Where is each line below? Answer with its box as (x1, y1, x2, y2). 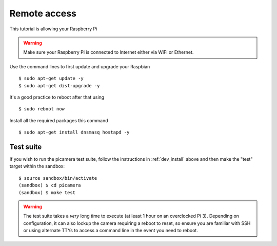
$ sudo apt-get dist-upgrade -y (18, 83, 100, 88)
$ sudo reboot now (18, 106, 65, 112)
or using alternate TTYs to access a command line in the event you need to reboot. (23, 228, 199, 234)
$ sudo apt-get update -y (18, 75, 84, 82)
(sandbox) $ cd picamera (18, 182, 81, 188)
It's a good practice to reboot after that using (9, 94, 105, 100)
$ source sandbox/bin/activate (18, 175, 97, 181)
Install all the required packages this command (9, 117, 108, 123)
